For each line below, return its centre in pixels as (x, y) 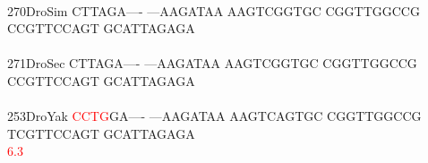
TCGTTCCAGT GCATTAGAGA (101, 133)
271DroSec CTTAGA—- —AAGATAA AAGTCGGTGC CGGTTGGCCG (212, 63)
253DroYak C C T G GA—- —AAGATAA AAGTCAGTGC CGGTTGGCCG (214, 116)
